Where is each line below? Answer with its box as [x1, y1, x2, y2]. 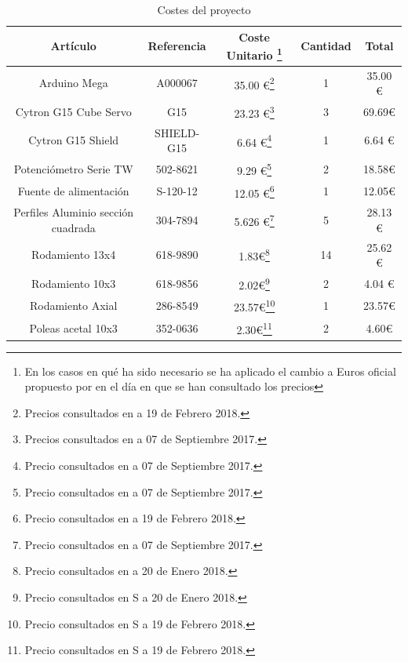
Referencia [148, 38, 206, 54]
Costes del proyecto [157, 2, 251, 17]
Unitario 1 [226, 45, 282, 63]
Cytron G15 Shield [28, 132, 119, 148]
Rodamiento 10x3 [31, 275, 116, 291]
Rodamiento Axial [29, 297, 118, 314]
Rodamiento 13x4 [31, 246, 116, 263]
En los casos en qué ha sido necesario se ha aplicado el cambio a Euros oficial [24, 362, 396, 379]
